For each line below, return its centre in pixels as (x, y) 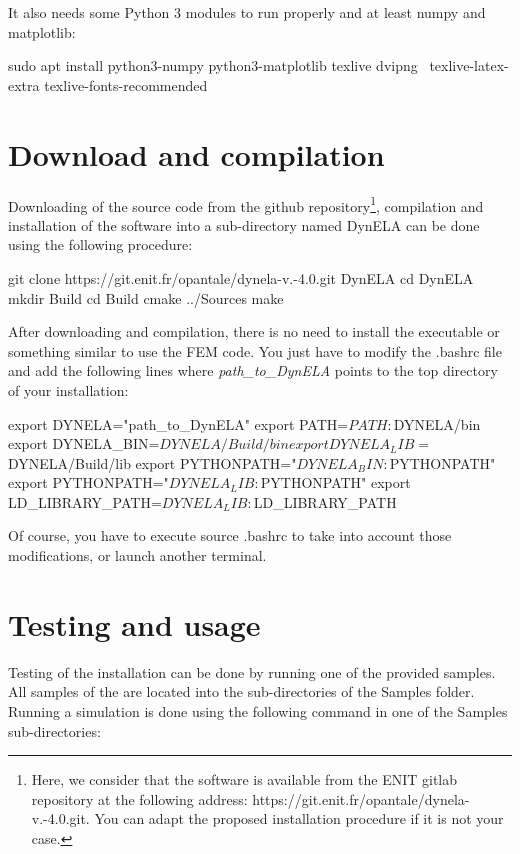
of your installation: (68, 389)
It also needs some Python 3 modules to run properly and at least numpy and (247, 12)
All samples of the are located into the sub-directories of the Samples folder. (241, 691)
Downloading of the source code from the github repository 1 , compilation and (246, 204)
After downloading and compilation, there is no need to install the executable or (254, 331)
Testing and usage (134, 623)
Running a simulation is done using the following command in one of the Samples (258, 710)
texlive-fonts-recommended (126, 84)
